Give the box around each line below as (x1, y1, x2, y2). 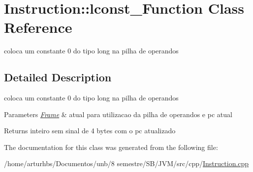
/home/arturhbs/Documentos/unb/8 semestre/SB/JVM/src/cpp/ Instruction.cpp (4, 158, 249, 169)
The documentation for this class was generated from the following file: (4, 142, 218, 152)
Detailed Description (4, 70, 112, 85)
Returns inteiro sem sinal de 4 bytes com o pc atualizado (4, 125, 176, 136)
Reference (4, 17, 72, 37)
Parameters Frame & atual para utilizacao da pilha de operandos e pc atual (4, 109, 232, 119)
